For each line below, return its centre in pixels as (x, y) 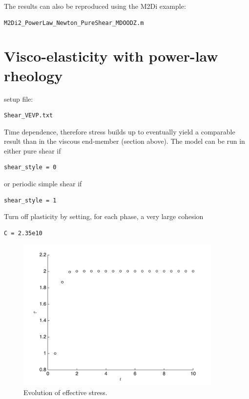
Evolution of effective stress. (65, 392)
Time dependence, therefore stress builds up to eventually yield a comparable (120, 131)
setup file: (19, 99)
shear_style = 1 (30, 200)
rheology (33, 75)
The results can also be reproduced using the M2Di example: (95, 6)
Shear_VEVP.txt (29, 116)
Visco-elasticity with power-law (111, 56)
